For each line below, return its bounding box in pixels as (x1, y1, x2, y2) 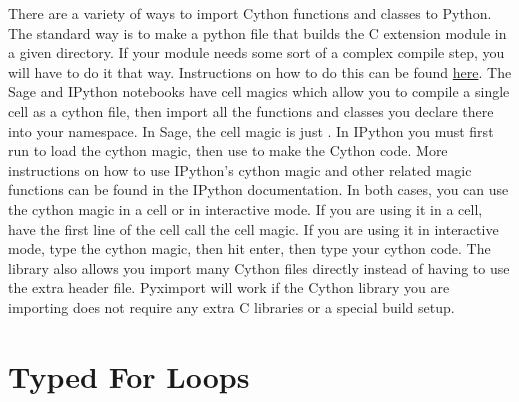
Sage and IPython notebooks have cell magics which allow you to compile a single (8, 81, 510, 102)
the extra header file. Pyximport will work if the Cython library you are (8, 277, 450, 298)
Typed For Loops (8, 355, 250, 396)
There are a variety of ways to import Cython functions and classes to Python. (8, 3, 492, 23)
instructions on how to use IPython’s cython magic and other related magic (8, 159, 472, 180)
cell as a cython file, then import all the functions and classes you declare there (8, 100, 494, 121)
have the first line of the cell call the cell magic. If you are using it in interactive (8, 218, 499, 239)
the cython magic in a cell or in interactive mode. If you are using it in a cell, (8, 198, 483, 219)
